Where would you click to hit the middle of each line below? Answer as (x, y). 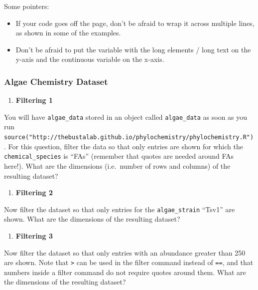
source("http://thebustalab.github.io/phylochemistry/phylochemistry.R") (129, 138)
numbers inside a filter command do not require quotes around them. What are (125, 272)
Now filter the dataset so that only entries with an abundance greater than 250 (125, 252)
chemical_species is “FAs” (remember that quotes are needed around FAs (119, 156)
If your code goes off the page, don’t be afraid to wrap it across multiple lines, (135, 23)
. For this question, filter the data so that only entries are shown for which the (124, 146)
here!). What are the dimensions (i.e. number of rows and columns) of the (117, 165)
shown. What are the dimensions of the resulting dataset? (92, 219)
